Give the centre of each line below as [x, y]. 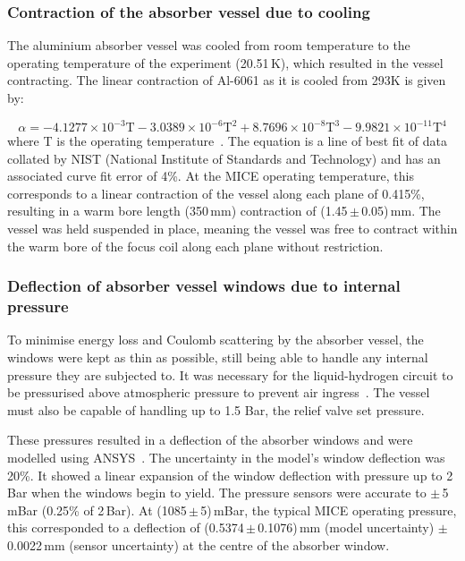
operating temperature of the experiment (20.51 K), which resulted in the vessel [225, 62]
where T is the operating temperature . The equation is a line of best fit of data [227, 141]
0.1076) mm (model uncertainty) [346, 527]
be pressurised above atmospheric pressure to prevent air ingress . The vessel [219, 392]
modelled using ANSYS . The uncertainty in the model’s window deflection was [226, 457]
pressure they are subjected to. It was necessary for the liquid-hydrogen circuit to [230, 374]
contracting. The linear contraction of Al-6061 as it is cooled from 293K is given [227, 80]
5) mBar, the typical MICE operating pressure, [329, 510]
